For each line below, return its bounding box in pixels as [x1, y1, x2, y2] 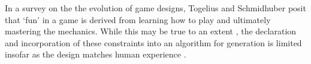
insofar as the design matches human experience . [5, 48, 186, 60]
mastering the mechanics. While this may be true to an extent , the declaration [5, 25, 297, 37]
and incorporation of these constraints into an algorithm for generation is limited [5, 36, 302, 49]
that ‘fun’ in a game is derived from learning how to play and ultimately [5, 13, 271, 25]
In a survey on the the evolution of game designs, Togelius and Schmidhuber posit [5, 2, 306, 14]
